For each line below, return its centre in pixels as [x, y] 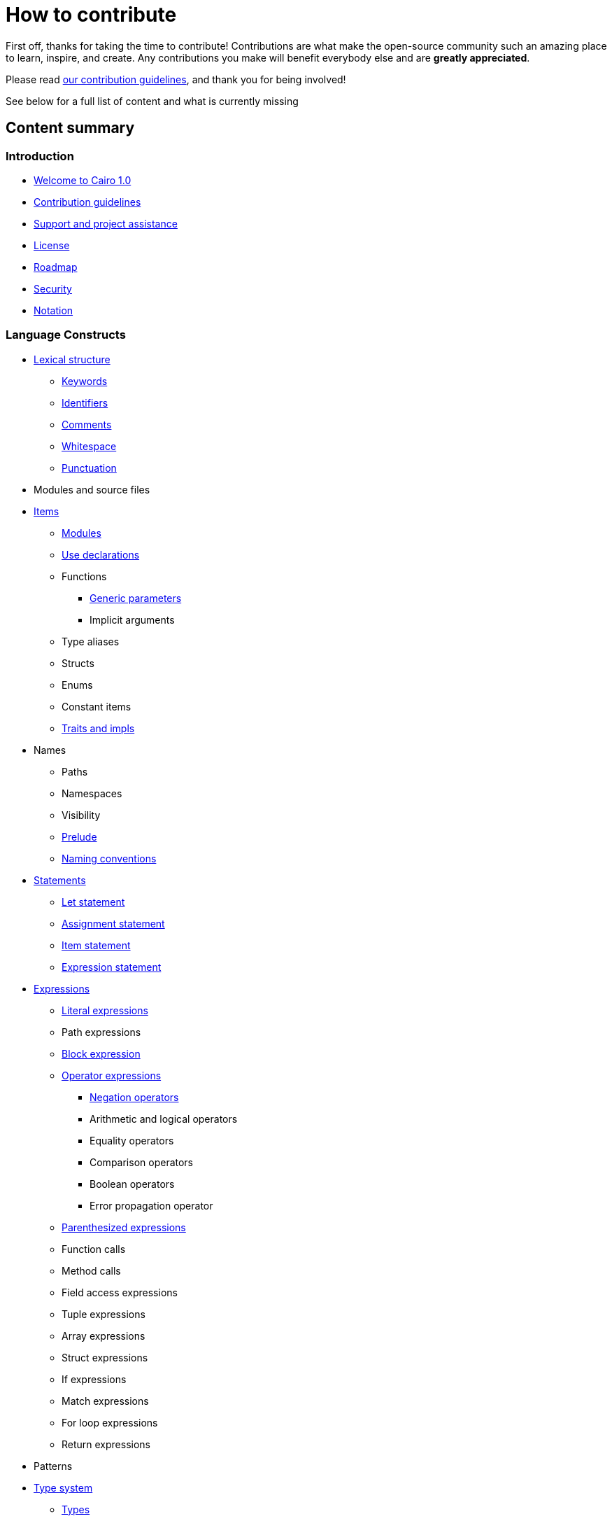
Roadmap [56, 267]
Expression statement [112, 967]
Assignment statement [113, 923]
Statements [60, 880]
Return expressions [106, 1444]
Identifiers [85, 402]
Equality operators [132, 1140]
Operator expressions [112, 1075]
